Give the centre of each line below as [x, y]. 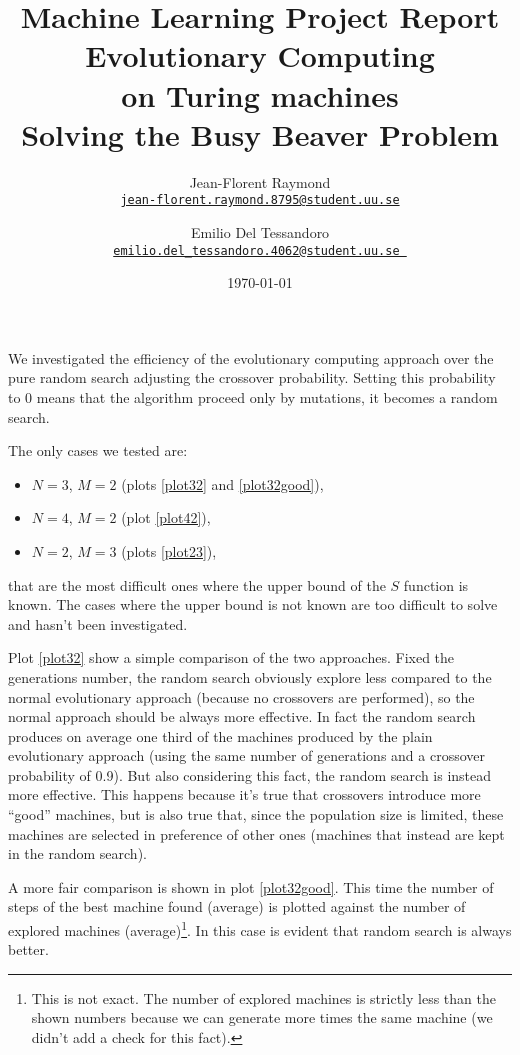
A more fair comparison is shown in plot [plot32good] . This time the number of [251, 886]
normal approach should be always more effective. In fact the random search [242, 716]
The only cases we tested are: [98, 450]
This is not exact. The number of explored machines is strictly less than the [263, 997]
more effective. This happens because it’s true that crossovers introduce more [244, 794]
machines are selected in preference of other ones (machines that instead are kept [256, 833]
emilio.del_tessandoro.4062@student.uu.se [256, 250]
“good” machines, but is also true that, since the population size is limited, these [256, 814]
